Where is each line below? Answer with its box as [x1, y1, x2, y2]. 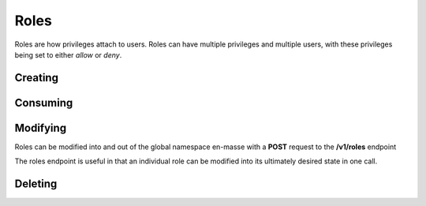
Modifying [14, 121, 67, 134]
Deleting [14, 178, 58, 191]
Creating [14, 71, 59, 84]
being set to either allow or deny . [14, 50, 122, 59]
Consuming [14, 96, 73, 110]
